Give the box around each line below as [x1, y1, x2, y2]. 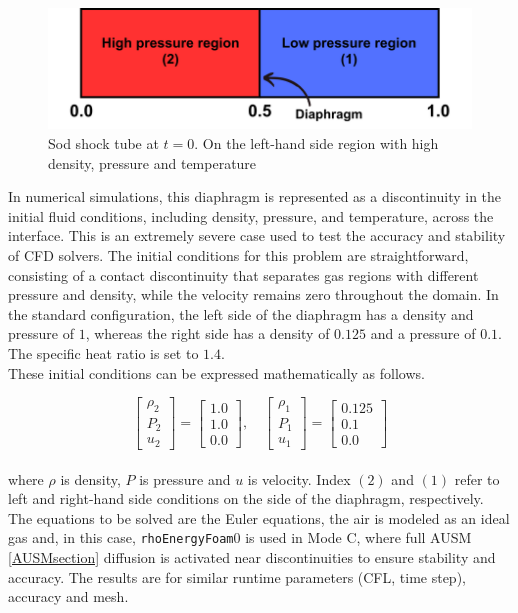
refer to [454, 468, 500, 489]
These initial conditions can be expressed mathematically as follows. [8, 362, 425, 383]
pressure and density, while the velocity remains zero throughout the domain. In [8, 284, 499, 305]
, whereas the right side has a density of [85, 323, 330, 344]
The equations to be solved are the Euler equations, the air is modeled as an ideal [8, 507, 510, 528]
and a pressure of [370, 323, 476, 344]
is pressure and [139, 468, 231, 489]
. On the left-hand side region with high [194, 133, 439, 154]
